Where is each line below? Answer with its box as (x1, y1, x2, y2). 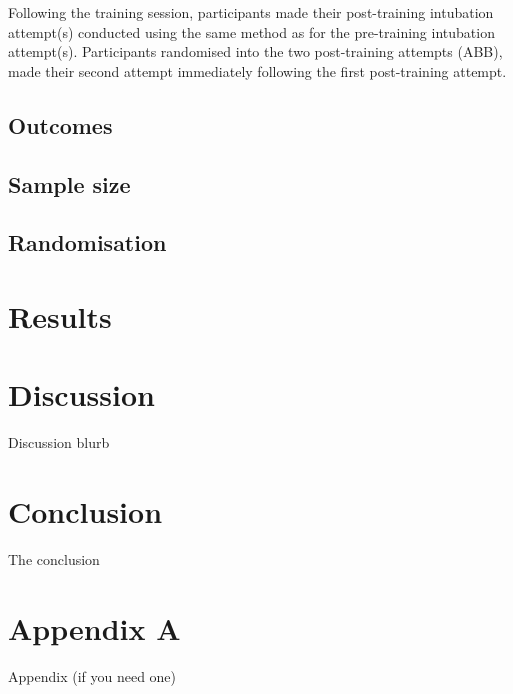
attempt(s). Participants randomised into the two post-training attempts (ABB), (8, 41, 503, 62)
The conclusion (8, 548, 100, 569)
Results (8, 295, 112, 336)
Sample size (8, 168, 131, 199)
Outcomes (8, 109, 113, 140)
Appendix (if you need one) (8, 665, 177, 686)
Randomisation (8, 227, 167, 258)
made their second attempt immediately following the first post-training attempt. (8, 60, 507, 81)
